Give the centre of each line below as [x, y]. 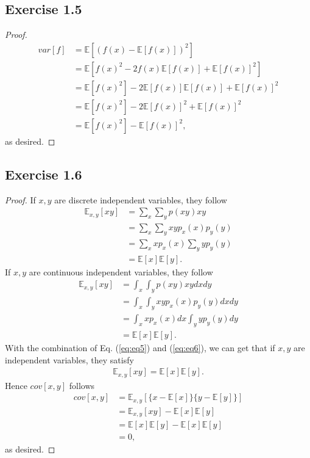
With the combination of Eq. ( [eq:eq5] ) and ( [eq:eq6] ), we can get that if [140, 347]
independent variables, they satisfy [69, 359]
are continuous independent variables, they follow [121, 271]
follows [82, 385]
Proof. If [20, 199]
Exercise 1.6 [44, 174]
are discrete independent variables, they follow [141, 199]
